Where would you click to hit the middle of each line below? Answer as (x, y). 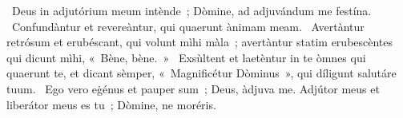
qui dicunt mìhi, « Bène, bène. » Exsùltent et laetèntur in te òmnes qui (186, 57)
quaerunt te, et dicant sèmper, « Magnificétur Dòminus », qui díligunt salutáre (201, 73)
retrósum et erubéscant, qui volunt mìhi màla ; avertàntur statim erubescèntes (200, 42)
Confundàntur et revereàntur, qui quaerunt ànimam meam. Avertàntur (188, 26)
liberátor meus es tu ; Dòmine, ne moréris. (111, 104)
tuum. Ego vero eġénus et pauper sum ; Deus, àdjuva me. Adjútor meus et (193, 88)
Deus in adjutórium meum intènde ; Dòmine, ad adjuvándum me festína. (191, 10)
